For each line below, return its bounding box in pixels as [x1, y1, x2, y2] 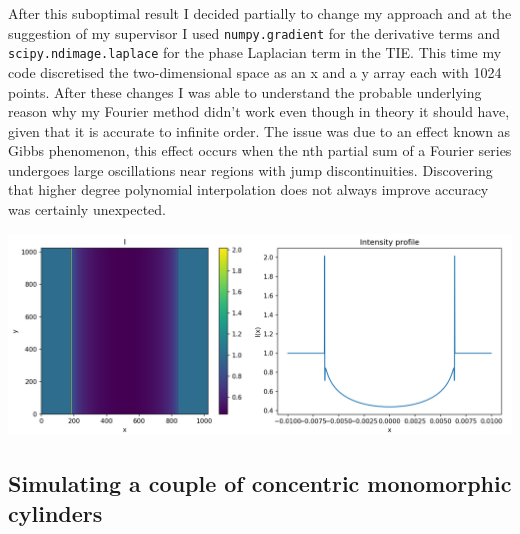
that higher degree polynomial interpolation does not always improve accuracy [8, 179, 489, 200]
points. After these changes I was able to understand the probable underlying [8, 81, 482, 102]
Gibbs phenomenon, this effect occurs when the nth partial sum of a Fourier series [8, 140, 512, 161]
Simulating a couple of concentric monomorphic [8, 468, 512, 499]
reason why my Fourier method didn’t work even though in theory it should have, [8, 101, 510, 122]
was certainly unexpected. [8, 199, 167, 220]
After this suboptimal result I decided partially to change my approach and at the [8, 3, 512, 23]
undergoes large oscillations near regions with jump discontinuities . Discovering [8, 159, 493, 180]
